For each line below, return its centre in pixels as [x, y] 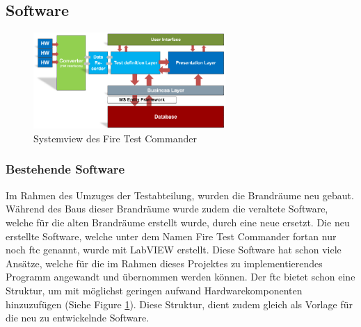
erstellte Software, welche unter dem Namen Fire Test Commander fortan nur [171, 236]
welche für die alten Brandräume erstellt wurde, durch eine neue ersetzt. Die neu [178, 222]
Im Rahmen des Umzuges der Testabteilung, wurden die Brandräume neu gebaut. [180, 195]
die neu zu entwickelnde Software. [78, 318]
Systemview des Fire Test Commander [115, 138]
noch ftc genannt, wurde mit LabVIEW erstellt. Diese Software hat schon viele [174, 250]
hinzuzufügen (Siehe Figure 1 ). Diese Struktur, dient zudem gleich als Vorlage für [179, 304]
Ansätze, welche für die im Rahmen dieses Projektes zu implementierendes [164, 263]
